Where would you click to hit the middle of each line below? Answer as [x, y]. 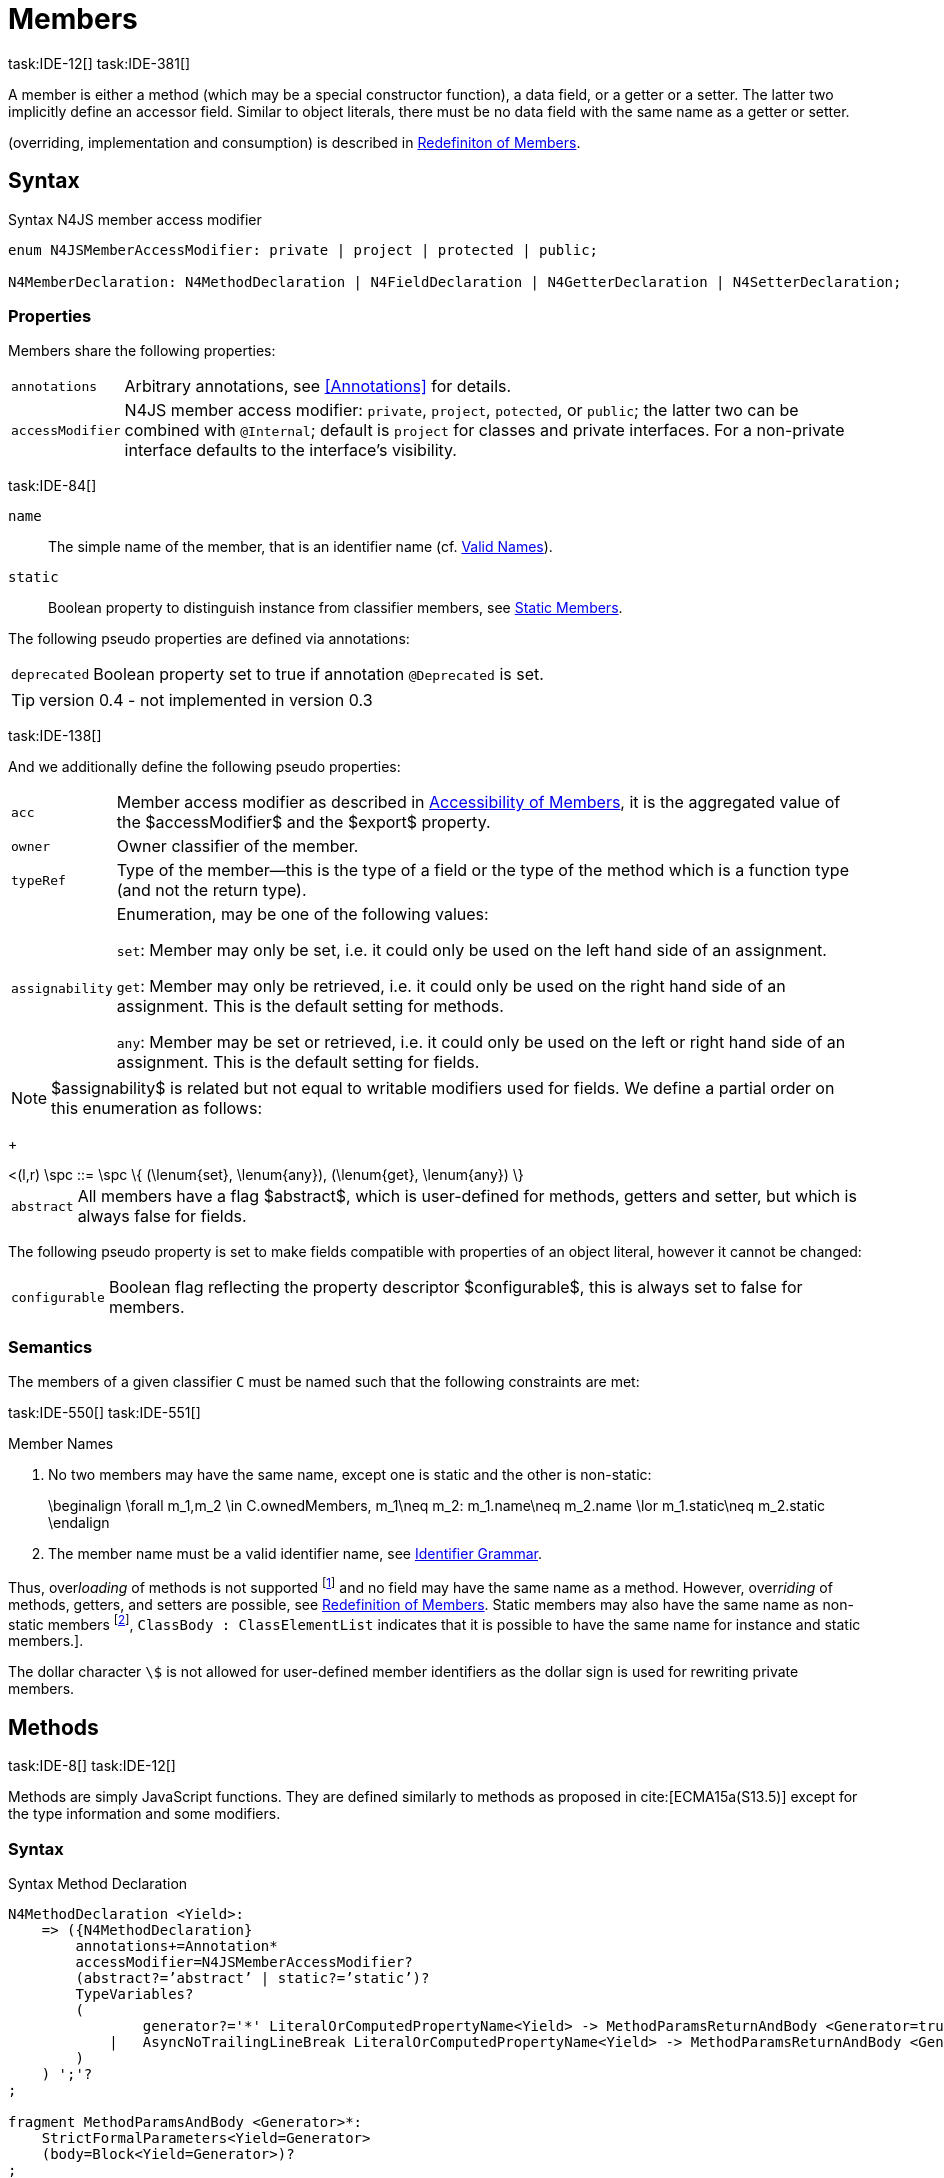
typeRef [38, 880]
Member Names [61, 1444]
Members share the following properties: [142, 351]
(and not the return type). [211, 890]
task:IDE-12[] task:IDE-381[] [99, 63]
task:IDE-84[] [52, 486]
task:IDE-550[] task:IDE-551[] [104, 1413]
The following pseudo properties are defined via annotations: [209, 639]
